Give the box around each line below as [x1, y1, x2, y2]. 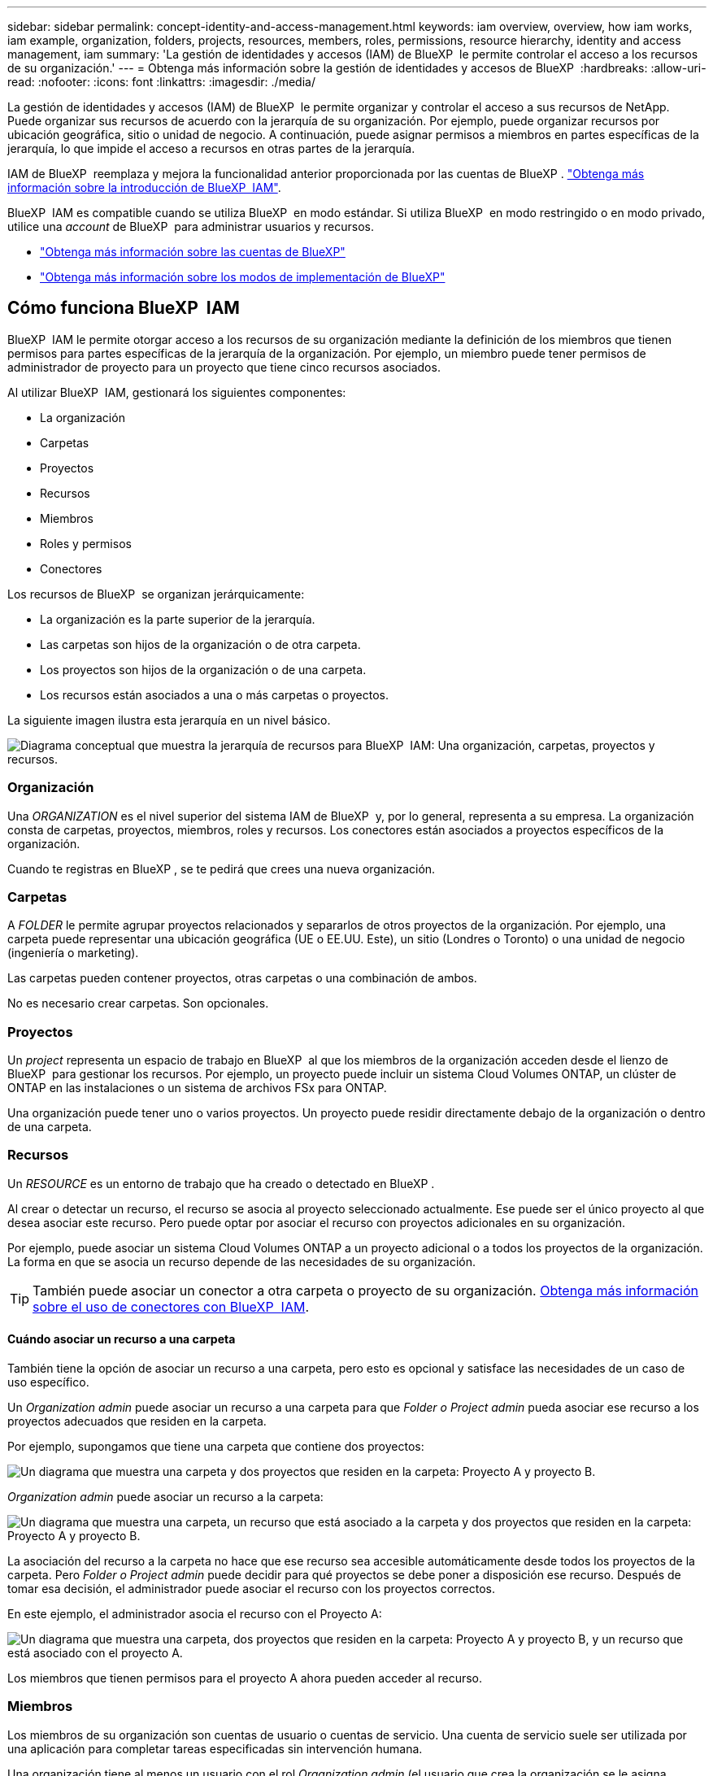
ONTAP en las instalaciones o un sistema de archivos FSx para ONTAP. [7, 1081, 387, 1095]
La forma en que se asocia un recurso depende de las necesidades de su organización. [7, 1254, 476, 1269]
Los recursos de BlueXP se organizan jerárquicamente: [7, 586, 305, 601]
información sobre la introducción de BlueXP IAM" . [7, 181, 281, 194]
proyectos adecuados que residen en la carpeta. [7, 1414, 267, 1429]
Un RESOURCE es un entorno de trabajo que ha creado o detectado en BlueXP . [7, 1176, 435, 1191]
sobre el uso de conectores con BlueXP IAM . [33, 1298, 310, 1315]
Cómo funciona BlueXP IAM [7, 298, 240, 319]
